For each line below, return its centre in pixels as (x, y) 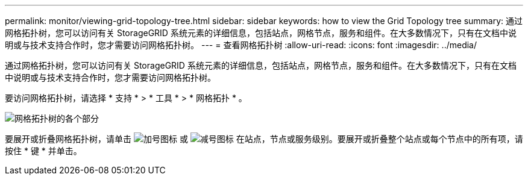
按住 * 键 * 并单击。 (43, 151)
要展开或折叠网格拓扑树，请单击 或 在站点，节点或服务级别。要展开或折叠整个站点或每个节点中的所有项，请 (264, 139)
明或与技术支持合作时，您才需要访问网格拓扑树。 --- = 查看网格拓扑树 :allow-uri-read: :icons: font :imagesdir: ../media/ (241, 45)
